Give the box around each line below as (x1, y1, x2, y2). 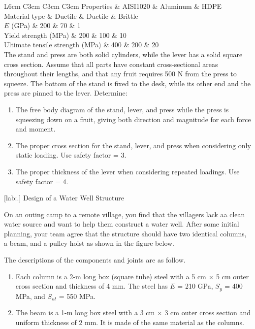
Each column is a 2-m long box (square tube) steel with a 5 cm (15, 271, 206, 281)
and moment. (15, 124, 56, 134)
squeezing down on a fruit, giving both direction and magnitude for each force (15, 114, 251, 124)
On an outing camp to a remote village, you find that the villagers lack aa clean (4, 209, 245, 219)
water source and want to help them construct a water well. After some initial (4, 219, 239, 229)
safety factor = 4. (15, 176, 68, 186)
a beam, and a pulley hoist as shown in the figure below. (4, 238, 174, 248)
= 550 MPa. (59, 291, 96, 301)
